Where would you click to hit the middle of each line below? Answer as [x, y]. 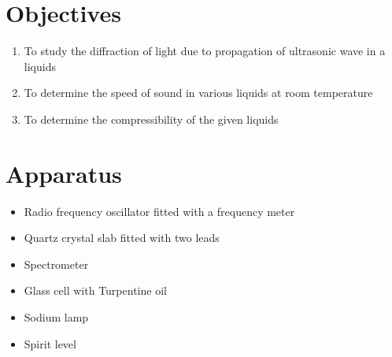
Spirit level [50, 343]
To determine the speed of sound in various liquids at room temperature [198, 93]
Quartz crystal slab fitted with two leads [122, 238]
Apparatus [64, 173]
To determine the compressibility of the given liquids [151, 119]
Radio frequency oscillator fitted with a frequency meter [159, 211]
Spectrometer [56, 264]
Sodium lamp [56, 317]
